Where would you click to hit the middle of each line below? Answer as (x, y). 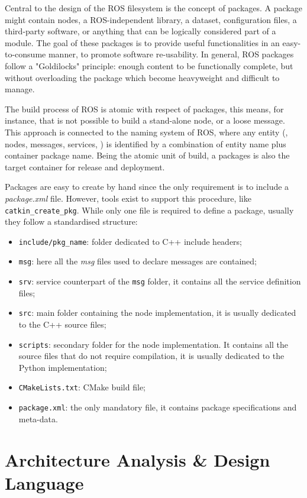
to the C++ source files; (62, 324)
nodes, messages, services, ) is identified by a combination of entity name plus (146, 143)
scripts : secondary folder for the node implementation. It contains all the (153, 344)
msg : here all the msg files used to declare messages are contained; (138, 261)
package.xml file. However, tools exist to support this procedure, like (128, 198)
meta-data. (38, 418)
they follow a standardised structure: (71, 221)
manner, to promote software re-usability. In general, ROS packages (171, 54)
